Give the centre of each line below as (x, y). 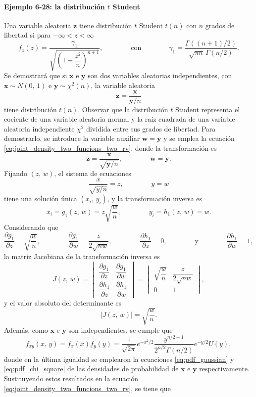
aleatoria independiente (39, 128)
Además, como (26, 330)
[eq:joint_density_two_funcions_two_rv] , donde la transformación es (110, 148)
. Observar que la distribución (123, 109)
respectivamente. (224, 369)
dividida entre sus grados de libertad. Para (151, 128)
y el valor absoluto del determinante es (63, 302)
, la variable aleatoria (123, 85)
